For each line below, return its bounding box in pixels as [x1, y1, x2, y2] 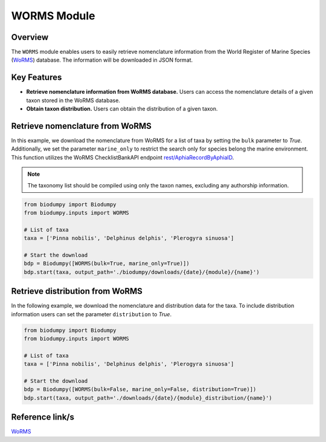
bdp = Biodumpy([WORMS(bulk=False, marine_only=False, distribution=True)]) [24, 386, 257, 393]
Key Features [11, 73, 62, 83]
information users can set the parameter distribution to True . [11, 310, 172, 317]
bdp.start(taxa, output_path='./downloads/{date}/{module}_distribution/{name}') [24, 394, 273, 401]
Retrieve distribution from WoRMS [11, 286, 143, 296]
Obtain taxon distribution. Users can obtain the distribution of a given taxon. [26, 105, 218, 112]
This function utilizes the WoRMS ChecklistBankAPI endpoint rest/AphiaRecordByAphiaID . [11, 154, 234, 161]
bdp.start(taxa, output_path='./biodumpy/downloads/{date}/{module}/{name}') [24, 268, 260, 275]
